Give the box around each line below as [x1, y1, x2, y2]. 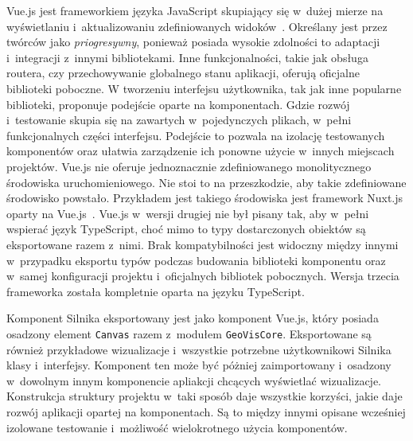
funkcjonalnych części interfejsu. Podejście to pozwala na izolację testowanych [6, 127, 385, 143]
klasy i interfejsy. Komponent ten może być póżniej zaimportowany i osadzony [6, 357, 392, 373]
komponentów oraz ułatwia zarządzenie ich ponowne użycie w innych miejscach [6, 142, 395, 159]
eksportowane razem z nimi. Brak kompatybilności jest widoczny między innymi [6, 236, 399, 252]
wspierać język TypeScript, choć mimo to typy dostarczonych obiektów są [6, 220, 366, 237]
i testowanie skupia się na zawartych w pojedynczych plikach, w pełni [6, 111, 352, 128]
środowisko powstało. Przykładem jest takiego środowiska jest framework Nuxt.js [6, 189, 403, 206]
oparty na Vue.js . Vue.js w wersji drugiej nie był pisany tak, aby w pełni [6, 205, 369, 221]
